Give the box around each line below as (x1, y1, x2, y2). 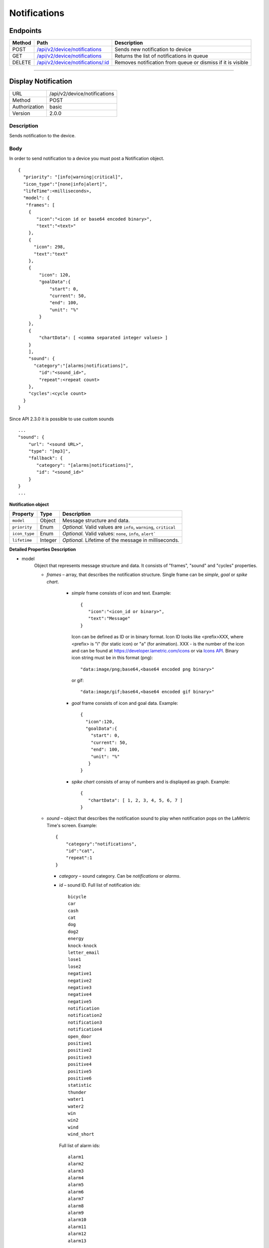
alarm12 (68, 1231, 87, 1237)
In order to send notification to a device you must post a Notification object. (9, 155, 164, 162)
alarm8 (68, 1203, 84, 1209)
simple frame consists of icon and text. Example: (71, 590, 171, 596)
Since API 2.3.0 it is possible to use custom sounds (9, 416, 114, 422)
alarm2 (68, 1161, 84, 1167)
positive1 (68, 1041, 92, 1046)
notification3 (68, 1019, 102, 1025)
